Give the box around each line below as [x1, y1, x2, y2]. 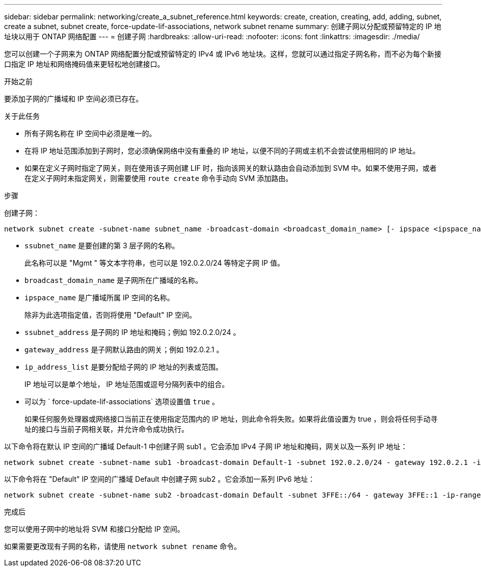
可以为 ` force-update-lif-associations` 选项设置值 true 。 [24, 397, 219, 406]
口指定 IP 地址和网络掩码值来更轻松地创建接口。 [4, 60, 165, 68]
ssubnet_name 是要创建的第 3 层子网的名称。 [24, 241, 179, 250]
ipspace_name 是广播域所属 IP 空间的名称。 [24, 293, 174, 302]
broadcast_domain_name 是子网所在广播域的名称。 [24, 276, 202, 284]
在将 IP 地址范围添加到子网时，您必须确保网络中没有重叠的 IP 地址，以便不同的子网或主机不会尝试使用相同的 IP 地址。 [24, 146, 420, 155]
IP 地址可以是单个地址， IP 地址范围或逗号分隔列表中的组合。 [24, 380, 229, 388]
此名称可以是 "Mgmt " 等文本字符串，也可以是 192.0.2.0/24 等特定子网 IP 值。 [24, 258, 284, 267]
